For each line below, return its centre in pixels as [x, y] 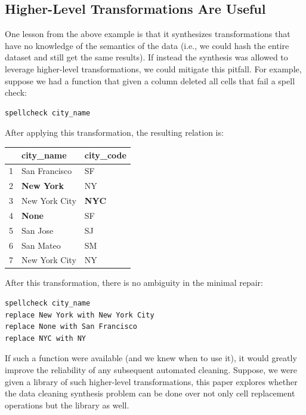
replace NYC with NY [46, 338]
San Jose [38, 230]
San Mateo [41, 245]
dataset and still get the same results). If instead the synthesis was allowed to [146, 57]
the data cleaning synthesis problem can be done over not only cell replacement [150, 393]
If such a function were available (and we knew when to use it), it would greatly [151, 358]
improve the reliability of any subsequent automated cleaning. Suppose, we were [151, 370]
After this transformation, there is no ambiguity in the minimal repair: [134, 283]
